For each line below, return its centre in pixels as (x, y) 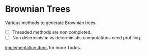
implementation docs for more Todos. (43, 48)
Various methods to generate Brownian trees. (51, 23)
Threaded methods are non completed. (52, 32)
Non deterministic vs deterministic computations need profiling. (77, 38)
